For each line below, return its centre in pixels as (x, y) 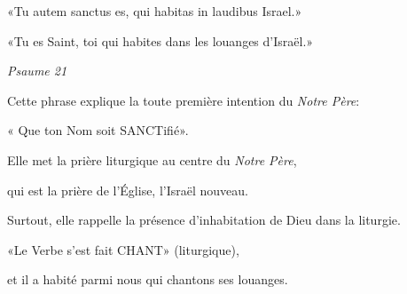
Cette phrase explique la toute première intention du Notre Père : (184, 100)
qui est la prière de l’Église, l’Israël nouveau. (128, 190)
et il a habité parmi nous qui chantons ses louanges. (148, 279)
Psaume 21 (37, 71)
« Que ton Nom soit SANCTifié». (98, 130)
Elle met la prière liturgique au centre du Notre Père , (152, 159)
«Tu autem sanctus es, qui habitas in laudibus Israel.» (155, 11)
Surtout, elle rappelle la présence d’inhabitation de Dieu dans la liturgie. (204, 220)
